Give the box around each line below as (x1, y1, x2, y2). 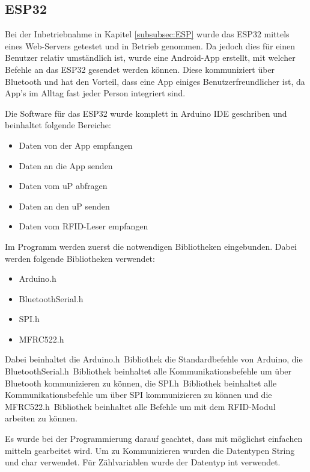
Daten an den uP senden (19, 199, 110, 212)
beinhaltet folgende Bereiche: (5, 119, 111, 131)
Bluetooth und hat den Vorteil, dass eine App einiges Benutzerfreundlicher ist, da (5, 75, 305, 87)
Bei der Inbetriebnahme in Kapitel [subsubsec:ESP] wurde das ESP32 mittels (5, 28, 290, 40)
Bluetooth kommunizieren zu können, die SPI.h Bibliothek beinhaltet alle (5, 376, 277, 389)
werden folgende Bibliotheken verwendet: (5, 252, 155, 264)
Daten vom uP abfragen (19, 179, 108, 192)
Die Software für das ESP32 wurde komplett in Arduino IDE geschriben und (5, 107, 287, 119)
